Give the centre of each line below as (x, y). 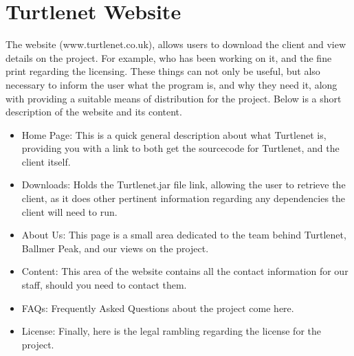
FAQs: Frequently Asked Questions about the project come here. (158, 308)
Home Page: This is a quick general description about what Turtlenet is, (174, 134)
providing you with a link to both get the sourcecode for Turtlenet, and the (180, 148)
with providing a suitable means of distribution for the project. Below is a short (174, 98)
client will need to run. (69, 211)
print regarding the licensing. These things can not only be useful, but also (163, 71)
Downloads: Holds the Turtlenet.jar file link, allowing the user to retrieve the (184, 185)
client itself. (46, 161)
